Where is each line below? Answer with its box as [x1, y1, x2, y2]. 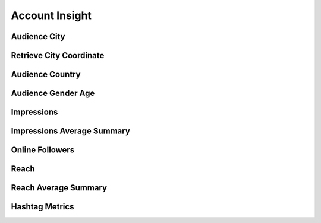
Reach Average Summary [11, 183, 107, 193]
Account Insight [11, 9, 92, 22]
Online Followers [11, 145, 75, 155]
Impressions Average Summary [11, 126, 130, 136]
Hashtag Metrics [11, 202, 74, 212]
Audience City [11, 31, 65, 42]
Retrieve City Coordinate [11, 50, 105, 60]
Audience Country [11, 69, 81, 79]
